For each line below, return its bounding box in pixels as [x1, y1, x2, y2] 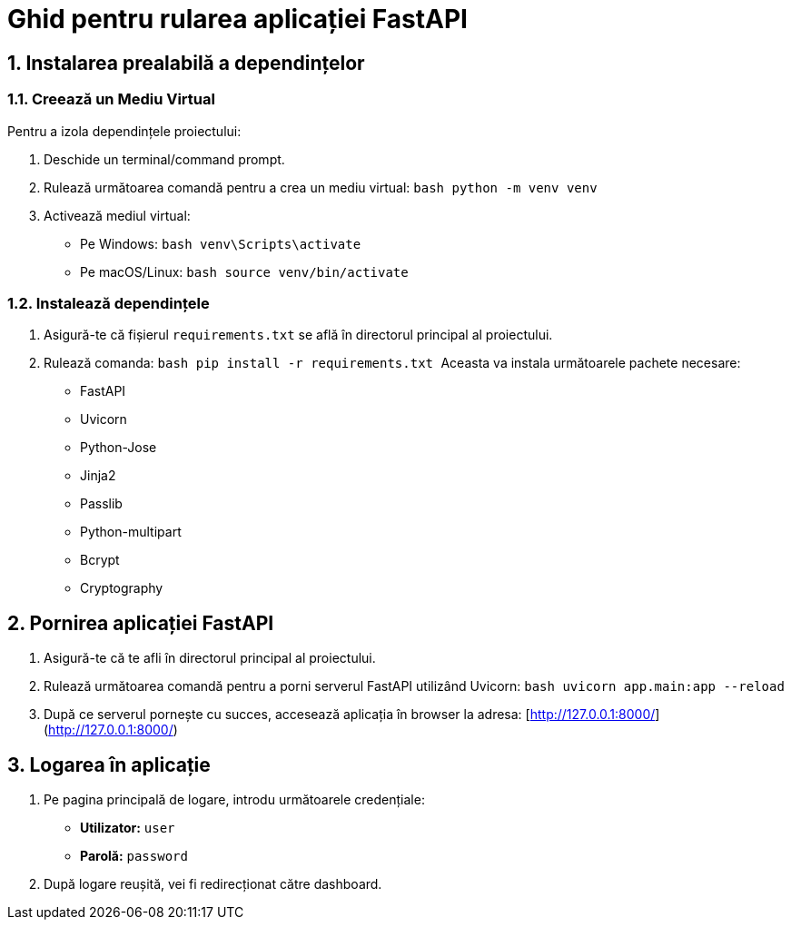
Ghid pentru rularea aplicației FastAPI [7, 4, 468, 35]
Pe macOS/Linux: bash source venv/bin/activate [80, 263, 409, 280]
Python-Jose [80, 439, 157, 456]
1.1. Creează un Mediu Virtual [7, 90, 215, 109]
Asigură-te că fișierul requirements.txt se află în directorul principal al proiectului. [44, 327, 553, 343]
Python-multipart [80, 524, 182, 540]
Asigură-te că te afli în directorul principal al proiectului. [44, 650, 376, 666]
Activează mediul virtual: [44, 207, 191, 223]
